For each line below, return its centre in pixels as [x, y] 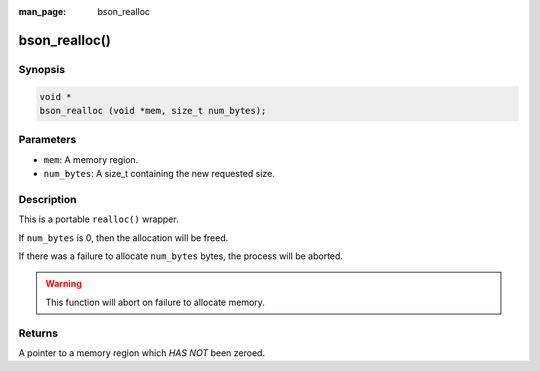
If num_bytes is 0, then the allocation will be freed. [123, 237]
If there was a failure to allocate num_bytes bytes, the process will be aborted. [181, 256]
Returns [38, 333]
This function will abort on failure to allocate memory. [155, 302]
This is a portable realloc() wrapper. [98, 219]
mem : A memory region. [91, 159]
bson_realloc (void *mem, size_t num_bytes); [153, 110]
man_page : [42, 11]
